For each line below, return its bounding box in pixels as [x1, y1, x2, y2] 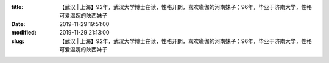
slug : [11, 37, 24, 45]
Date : [11, 20, 26, 27]
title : [11, 4, 24, 10]
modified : [11, 29, 37, 36]
